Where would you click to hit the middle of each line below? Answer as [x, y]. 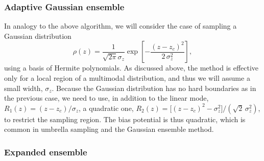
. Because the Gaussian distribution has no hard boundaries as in [154, 88]
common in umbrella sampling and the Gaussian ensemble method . [109, 129]
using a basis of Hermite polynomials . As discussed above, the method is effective [131, 68]
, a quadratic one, [106, 108]
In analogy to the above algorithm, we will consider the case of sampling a [121, 26]
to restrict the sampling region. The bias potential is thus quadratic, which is [125, 119]
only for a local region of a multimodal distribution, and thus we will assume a [127, 78]
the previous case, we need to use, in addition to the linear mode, [106, 98]
